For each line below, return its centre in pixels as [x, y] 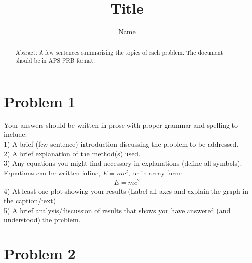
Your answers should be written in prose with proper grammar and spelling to [121, 124]
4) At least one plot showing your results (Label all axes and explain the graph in [126, 191]
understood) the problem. [42, 220]
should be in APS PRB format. [55, 60]
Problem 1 [40, 101]
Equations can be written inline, [52, 172]
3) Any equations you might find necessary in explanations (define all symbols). [123, 163]
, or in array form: [155, 172]
